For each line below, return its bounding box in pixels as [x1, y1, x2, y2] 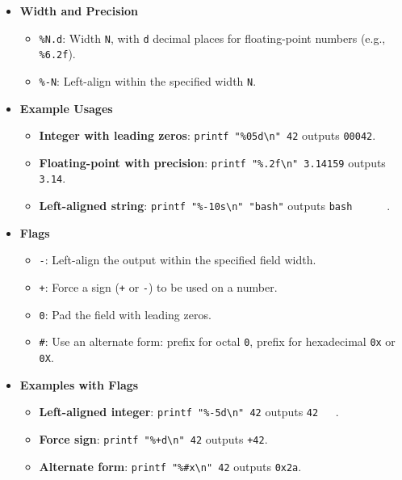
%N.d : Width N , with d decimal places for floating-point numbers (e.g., [39, 29, 386, 46]
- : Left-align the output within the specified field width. [39, 251, 316, 268]
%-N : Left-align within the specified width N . [39, 72, 257, 89]
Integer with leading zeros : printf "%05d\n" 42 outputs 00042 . [39, 127, 376, 144]
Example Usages [19, 99, 113, 116]
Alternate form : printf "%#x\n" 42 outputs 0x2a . [39, 457, 302, 474]
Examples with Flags [19, 376, 139, 393]
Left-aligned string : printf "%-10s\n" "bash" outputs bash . [39, 197, 391, 214]
